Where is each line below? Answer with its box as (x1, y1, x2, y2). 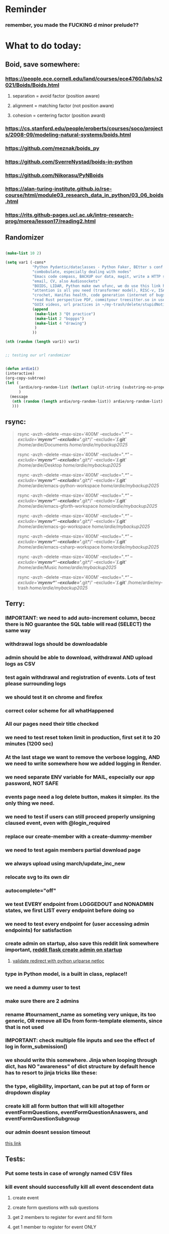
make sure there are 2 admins (5, 997, 79, 1005)
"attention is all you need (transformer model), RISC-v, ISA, (32, 288, 167, 293)
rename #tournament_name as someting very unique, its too (5, 1011, 156, 1018)
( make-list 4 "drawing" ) (34, 321, 87, 326)
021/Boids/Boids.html (5, 82, 59, 89)
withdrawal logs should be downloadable (5, 640, 108, 647)
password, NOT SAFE (5, 780, 59, 787)
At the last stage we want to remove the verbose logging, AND (5, 754, 160, 761)
